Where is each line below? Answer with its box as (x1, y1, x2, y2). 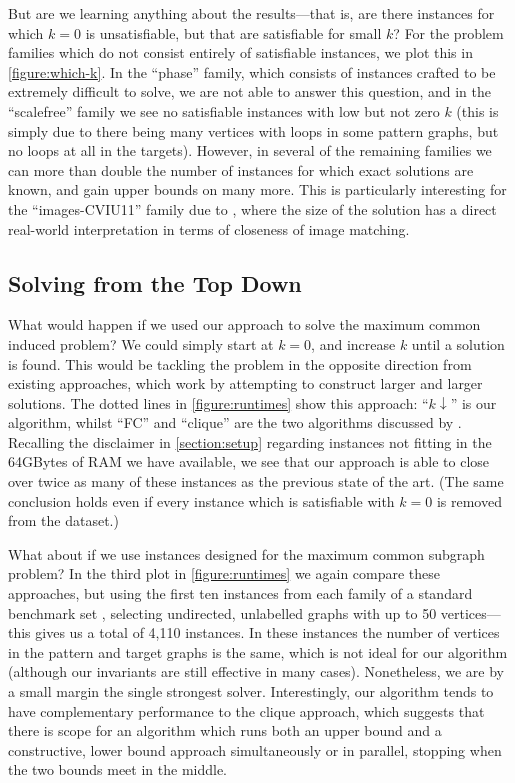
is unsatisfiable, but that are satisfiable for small (85, 22, 382, 43)
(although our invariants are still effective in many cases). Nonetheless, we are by (8, 661, 505, 682)
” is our (450, 392, 497, 413)
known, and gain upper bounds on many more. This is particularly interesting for (8, 179, 507, 200)
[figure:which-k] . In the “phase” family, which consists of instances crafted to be (8, 61, 496, 82)
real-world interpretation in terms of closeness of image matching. (8, 218, 410, 239)
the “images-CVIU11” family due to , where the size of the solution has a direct (8, 198, 497, 219)
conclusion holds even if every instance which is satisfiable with (8, 490, 395, 511)
